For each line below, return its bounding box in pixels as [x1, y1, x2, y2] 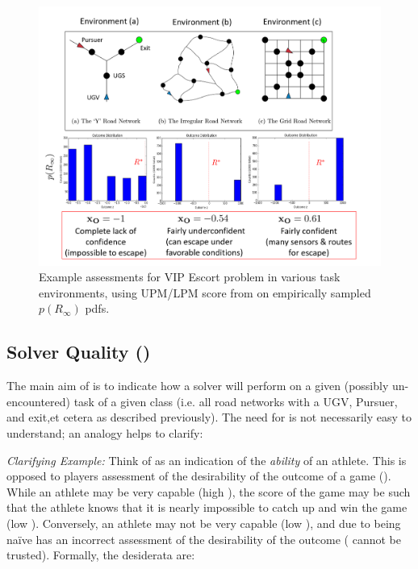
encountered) [6, 392, 70, 409]
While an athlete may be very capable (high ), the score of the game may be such [6, 483, 411, 500]
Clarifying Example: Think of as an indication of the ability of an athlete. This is [6, 451, 407, 468]
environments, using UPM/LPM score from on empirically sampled [39, 284, 371, 301]
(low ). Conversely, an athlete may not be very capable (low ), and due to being [6, 514, 401, 531]
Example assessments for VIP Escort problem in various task [39, 268, 341, 285]
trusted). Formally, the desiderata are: [6, 546, 195, 563]
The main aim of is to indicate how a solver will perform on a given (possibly [6, 377, 389, 394]
